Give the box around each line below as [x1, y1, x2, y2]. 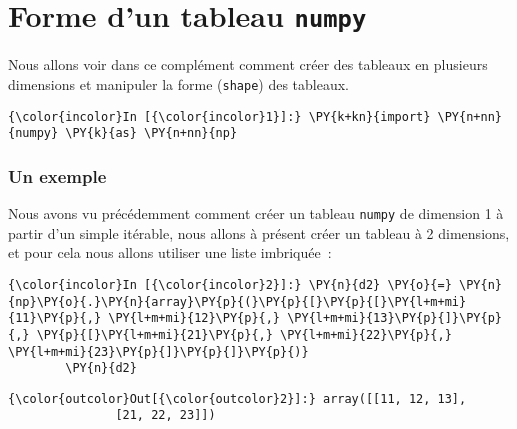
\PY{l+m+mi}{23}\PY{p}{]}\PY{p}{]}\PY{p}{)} [8, 344, 309, 359]
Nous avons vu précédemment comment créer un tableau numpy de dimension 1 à [8, 203, 504, 224]
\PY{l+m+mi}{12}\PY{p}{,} [108, 311, 281, 326]
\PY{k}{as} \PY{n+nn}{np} [65, 126, 238, 141]
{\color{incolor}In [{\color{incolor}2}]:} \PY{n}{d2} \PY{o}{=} [8, 277, 452, 292]
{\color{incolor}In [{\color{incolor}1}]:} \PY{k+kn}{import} [8, 109, 431, 124]
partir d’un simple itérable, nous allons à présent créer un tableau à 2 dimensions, [8, 222, 510, 243]
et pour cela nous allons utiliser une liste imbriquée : [8, 242, 332, 263]
